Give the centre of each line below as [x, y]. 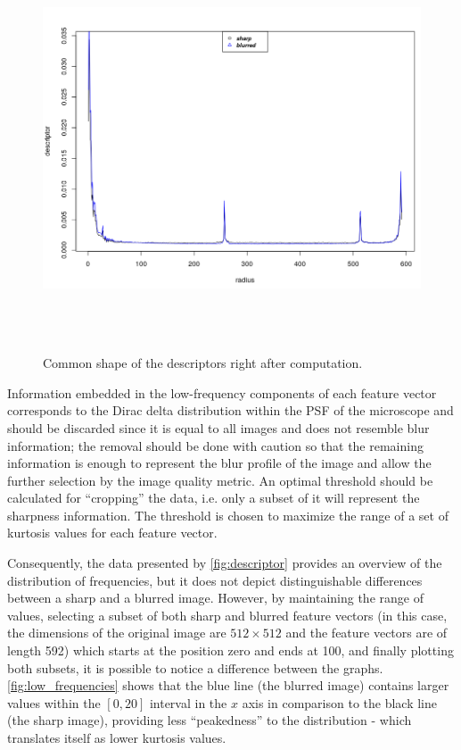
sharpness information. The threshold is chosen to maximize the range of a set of [228, 515]
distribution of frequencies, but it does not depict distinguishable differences [215, 580]
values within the [54, 702]
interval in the [188, 702]
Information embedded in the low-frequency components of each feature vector [222, 392]
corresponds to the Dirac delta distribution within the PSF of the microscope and [230, 410]
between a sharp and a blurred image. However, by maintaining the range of [215, 598]
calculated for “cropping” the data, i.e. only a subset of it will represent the [214, 498]
